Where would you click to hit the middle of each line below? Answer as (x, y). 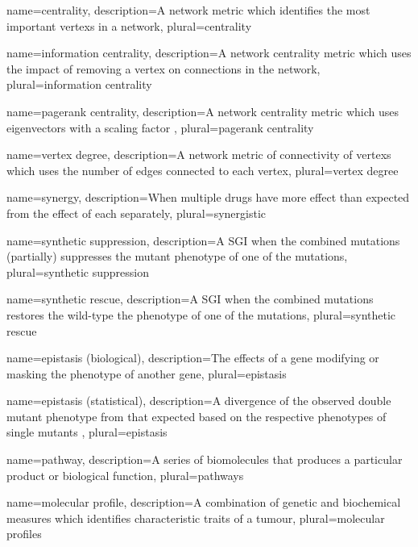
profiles (24, 534)
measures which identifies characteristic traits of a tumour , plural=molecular (196, 518)
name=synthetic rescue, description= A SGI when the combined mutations (190, 299)
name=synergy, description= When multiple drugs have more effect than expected (208, 197)
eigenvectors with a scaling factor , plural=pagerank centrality (160, 127)
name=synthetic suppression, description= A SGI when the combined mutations (203, 240)
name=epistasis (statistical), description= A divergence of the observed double (199, 401)
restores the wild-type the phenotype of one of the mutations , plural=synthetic (201, 314)
